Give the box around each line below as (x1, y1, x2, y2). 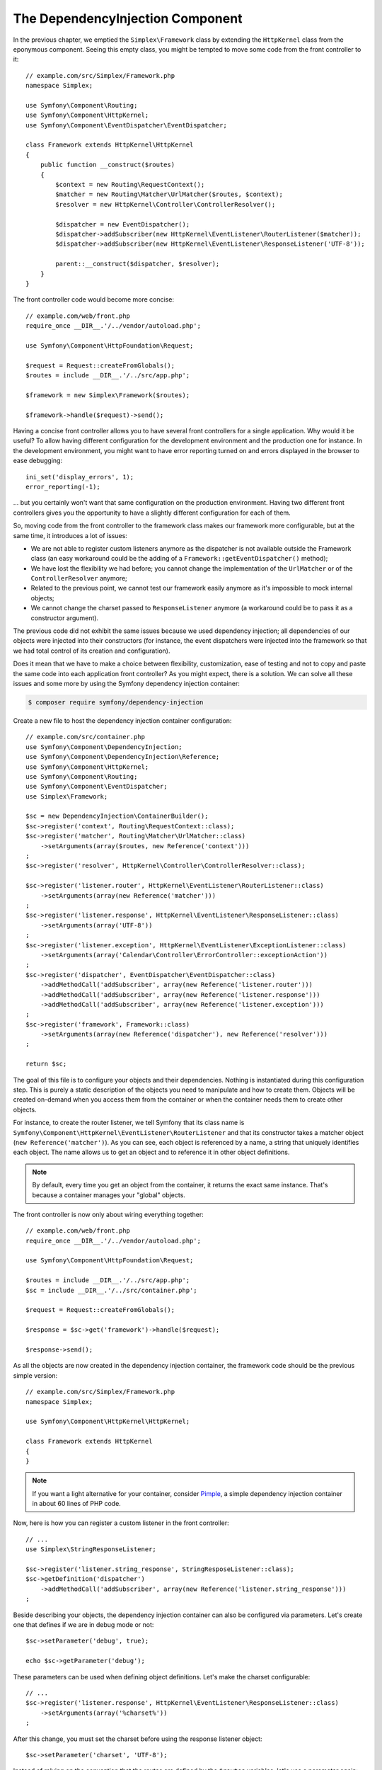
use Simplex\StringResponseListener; (25, 1546, 157, 1553)
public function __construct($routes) (40, 161, 175, 169)
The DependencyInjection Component (13, 11, 243, 26)
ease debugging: (13, 457, 63, 465)
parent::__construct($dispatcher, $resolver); (55, 260, 220, 268)
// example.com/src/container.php (25, 733, 145, 741)
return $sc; (25, 1060, 67, 1068)
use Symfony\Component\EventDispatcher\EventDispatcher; (25, 121, 228, 129)
